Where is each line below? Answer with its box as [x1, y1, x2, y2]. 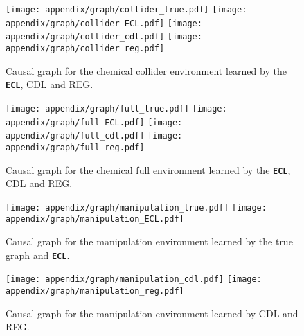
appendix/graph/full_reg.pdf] [6, 142, 145, 152]
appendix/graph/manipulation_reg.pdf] [6, 285, 184, 296]
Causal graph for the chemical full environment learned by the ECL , [6, 162, 291, 177]
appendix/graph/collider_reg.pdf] [6, 43, 165, 53]
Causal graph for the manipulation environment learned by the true [6, 234, 293, 249]
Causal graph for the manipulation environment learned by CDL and [6, 306, 298, 320]
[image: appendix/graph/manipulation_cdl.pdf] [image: [6, 274, 262, 285]
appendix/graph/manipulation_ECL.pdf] [6, 214, 184, 224]
